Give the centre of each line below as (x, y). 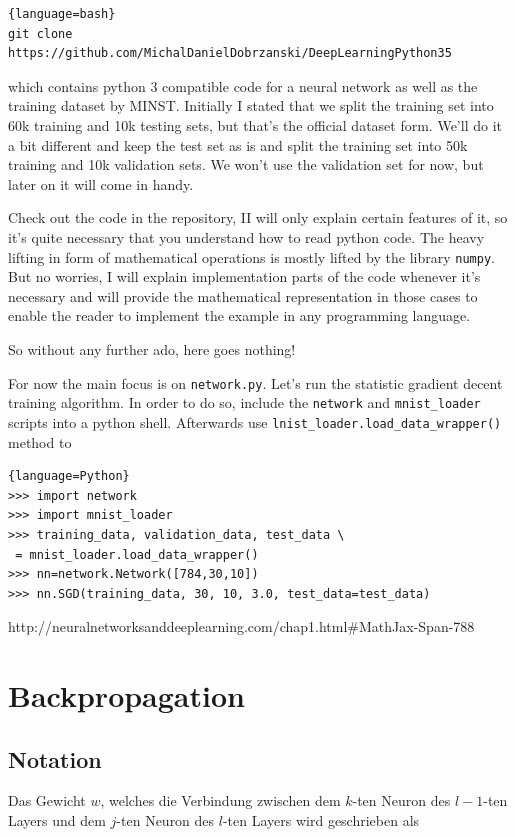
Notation (55, 758)
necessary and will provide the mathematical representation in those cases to (243, 295)
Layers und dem (57, 820)
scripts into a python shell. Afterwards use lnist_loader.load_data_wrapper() (255, 421)
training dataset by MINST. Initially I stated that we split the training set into (251, 105)
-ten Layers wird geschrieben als (321, 820)
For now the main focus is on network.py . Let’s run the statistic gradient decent (255, 382)
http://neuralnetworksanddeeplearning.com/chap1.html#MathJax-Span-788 (241, 626)
